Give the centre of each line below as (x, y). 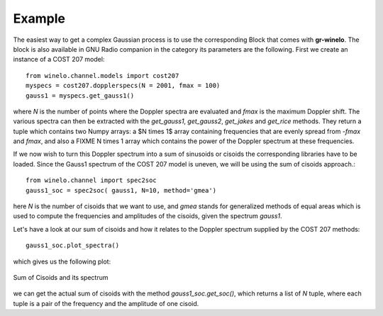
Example (39, 18)
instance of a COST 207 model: (59, 60)
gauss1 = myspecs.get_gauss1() (80, 95)
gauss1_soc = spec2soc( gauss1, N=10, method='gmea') (121, 190)
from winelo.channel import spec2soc (91, 180)
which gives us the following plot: (62, 261)
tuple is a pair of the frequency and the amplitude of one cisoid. (106, 303)
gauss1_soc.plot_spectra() (73, 246)
